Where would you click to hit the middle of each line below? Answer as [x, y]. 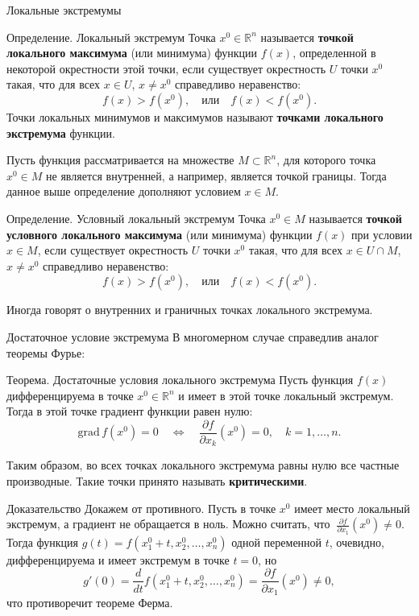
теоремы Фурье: [46, 352]
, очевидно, [357, 542]
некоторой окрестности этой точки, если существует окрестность [166, 68]
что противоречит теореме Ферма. [90, 602]
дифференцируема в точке [70, 395]
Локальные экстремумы [64, 10]
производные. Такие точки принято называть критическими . [157, 480]
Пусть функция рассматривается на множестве [120, 160]
